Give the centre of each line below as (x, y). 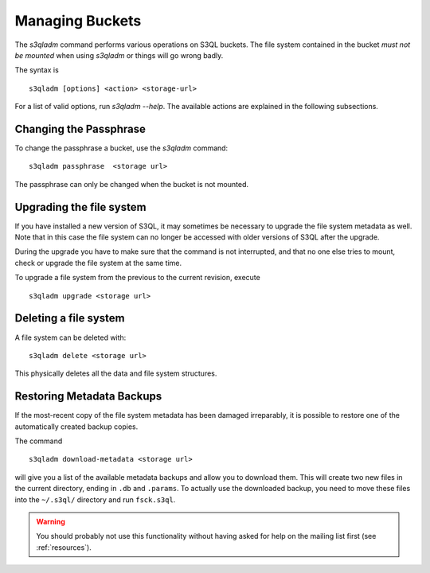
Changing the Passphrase (80, 129)
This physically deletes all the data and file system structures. (116, 373)
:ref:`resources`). (64, 547)
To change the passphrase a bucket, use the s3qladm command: (121, 148)
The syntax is (37, 70)
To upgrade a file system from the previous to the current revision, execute (137, 278)
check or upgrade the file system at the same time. (98, 263)
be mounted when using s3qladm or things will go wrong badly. (119, 55)
